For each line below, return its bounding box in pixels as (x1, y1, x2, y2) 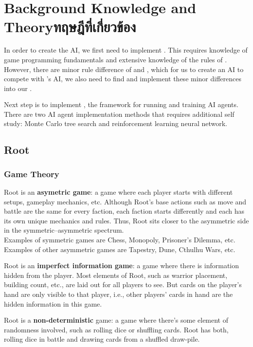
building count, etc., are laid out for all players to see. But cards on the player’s (4, 279, 242, 290)
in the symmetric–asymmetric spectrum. (4, 225, 124, 235)
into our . (4, 83, 32, 93)
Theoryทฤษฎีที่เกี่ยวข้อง (4, 17, 136, 37)
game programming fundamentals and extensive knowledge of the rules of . (4, 54, 227, 64)
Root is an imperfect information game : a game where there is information (4, 260, 239, 271)
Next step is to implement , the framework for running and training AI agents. (4, 99, 238, 110)
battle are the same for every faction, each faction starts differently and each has (4, 206, 244, 216)
